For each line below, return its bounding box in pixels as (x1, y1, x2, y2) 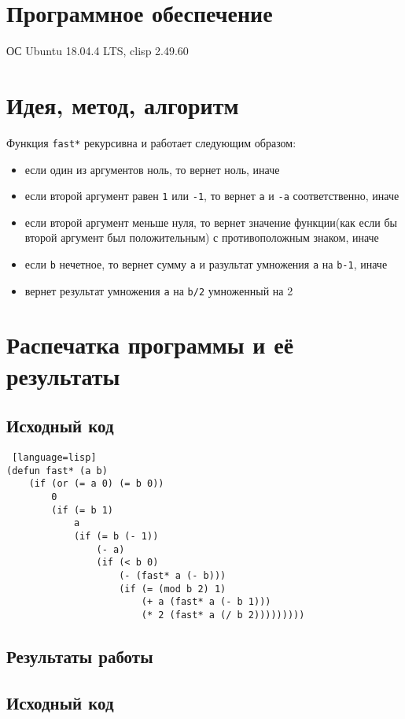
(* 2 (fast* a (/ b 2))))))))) (141, 609, 305, 621)
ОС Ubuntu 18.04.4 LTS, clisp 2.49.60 (6, 43, 189, 59)
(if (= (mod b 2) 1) (119, 583, 226, 595)
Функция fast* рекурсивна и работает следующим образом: (6, 134, 296, 150)
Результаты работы (6, 643, 153, 668)
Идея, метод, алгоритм (6, 88, 239, 120)
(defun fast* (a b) (6, 465, 108, 476)
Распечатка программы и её (6, 328, 294, 361)
